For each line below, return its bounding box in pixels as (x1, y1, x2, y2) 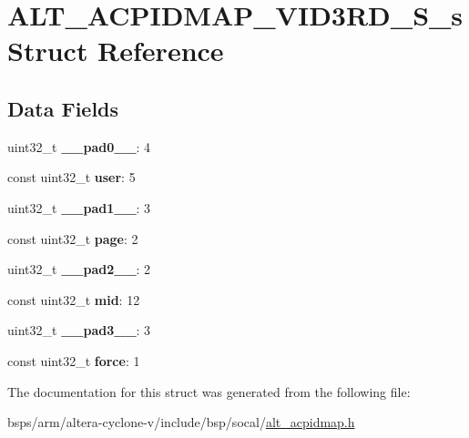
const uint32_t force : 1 (7, 351, 140, 370)
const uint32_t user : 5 (7, 168, 136, 187)
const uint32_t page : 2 (7, 229, 138, 248)
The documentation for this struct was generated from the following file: (7, 382, 411, 401)
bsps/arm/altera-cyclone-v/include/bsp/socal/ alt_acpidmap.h (7, 413, 355, 432)
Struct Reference (7, 32, 224, 69)
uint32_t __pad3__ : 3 (7, 321, 151, 340)
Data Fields (7, 94, 119, 122)
